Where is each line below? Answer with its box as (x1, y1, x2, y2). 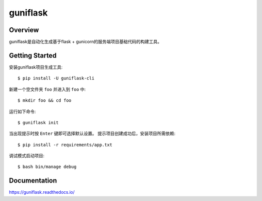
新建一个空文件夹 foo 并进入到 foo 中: (9, 86, 86, 92)
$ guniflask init (17, 120, 59, 125)
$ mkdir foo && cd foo (17, 98, 72, 103)
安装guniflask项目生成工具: (9, 64, 63, 70)
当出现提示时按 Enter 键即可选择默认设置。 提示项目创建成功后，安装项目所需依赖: (9, 130, 176, 136)
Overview (9, 26, 39, 34)
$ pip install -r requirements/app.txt (17, 142, 113, 147)
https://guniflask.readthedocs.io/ (9, 189, 75, 195)
